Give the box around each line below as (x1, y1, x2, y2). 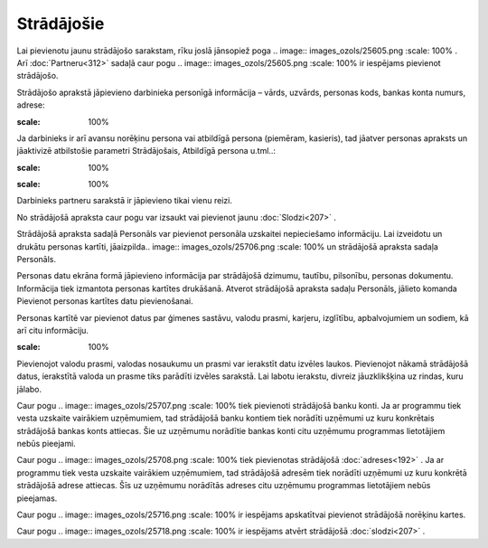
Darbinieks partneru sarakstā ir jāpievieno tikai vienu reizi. (16, 195, 232, 206)
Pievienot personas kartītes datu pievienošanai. (16, 296, 193, 307)
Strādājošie (16, 14, 105, 33)
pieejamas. (16, 493, 58, 504)
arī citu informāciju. (16, 325, 89, 335)
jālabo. (16, 383, 42, 394)
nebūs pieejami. (16, 439, 76, 449)
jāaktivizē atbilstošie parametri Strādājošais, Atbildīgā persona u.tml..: (16, 146, 276, 156)
